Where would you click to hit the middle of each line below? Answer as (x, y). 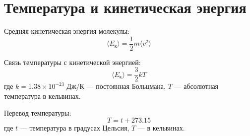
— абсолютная (196, 86)
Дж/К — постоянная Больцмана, (116, 86)
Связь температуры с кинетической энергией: (72, 62)
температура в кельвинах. (42, 96)
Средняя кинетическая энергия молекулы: (67, 31)
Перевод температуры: (38, 112)
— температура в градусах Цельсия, (75, 128)
